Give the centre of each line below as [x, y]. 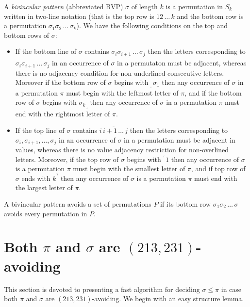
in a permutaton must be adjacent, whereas [182, 63]
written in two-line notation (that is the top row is [79, 16]
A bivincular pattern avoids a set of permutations [78, 204]
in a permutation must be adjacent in [180, 139]
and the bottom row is [210, 16]
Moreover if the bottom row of [60, 82]
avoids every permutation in [46, 213]
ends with [36, 178]
